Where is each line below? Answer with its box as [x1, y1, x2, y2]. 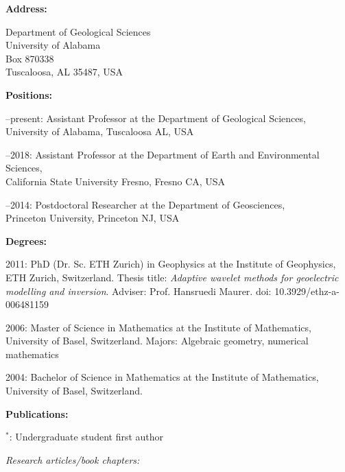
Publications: [5, 406, 69, 421]
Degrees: [5, 233, 47, 248]
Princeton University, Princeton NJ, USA [5, 211, 180, 225]
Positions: [5, 87, 52, 102]
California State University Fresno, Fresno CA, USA [5, 174, 226, 188]
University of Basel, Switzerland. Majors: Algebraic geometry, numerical [5, 333, 309, 348]
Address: [5, 1, 47, 15]
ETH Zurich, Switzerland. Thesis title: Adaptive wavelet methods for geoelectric [5, 270, 339, 284]
